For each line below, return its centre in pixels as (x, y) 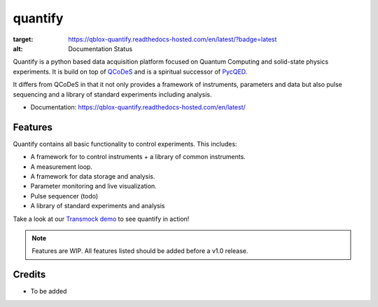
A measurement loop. (61, 166)
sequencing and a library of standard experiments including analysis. (113, 94)
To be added (49, 292)
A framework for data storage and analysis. (93, 176)
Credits (29, 274)
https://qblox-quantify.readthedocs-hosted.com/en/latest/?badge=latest (173, 39)
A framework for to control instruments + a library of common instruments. (138, 157)
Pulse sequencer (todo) (64, 196)
